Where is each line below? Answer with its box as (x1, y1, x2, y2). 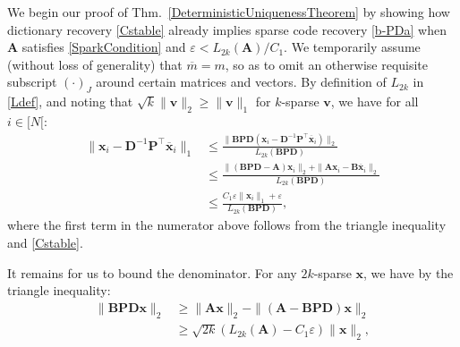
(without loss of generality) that (7, 55, 183, 73)
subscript (7, 72, 57, 91)
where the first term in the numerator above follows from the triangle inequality (7, 216, 447, 234)
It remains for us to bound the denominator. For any (7, 263, 297, 282)
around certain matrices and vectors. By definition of (96, 72, 387, 91)
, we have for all (330, 92, 419, 111)
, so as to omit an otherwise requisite (225, 55, 429, 73)
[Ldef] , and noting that (7, 92, 133, 111)
